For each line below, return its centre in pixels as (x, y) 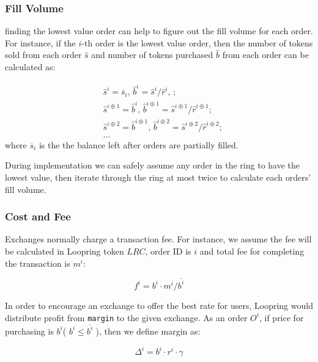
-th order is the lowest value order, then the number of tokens (197, 42)
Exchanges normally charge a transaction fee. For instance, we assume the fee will (158, 239)
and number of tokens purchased (152, 55)
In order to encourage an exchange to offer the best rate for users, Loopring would (159, 305)
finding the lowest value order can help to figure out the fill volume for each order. (159, 31)
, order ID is (168, 251)
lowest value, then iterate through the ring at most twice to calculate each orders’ (158, 177)
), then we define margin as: (148, 331)
